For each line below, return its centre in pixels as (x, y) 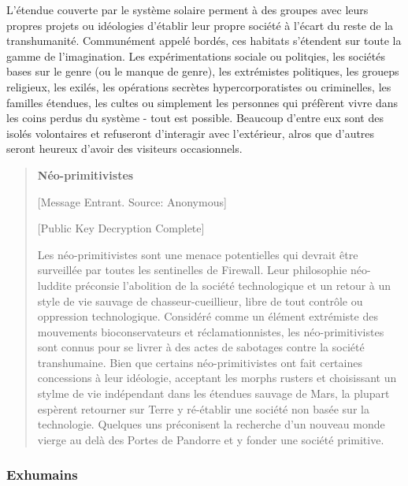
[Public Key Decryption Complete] (121, 228)
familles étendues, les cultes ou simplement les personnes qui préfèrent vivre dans (202, 102)
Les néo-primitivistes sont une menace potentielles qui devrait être (198, 254)
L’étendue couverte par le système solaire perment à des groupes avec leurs (187, 9)
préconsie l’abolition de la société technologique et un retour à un (233, 285)
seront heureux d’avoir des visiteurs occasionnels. (124, 148)
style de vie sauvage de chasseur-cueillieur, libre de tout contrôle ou (200, 301)
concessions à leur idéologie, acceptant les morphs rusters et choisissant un (217, 378)
